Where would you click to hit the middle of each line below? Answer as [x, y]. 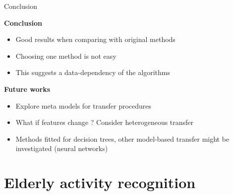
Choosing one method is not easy [66, 56]
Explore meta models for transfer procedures [84, 105]
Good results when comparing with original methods [95, 39]
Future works [27, 89]
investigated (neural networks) [62, 148]
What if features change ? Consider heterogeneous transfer [105, 122]
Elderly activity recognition [100, 182]
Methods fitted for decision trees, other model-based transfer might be [122, 138]
